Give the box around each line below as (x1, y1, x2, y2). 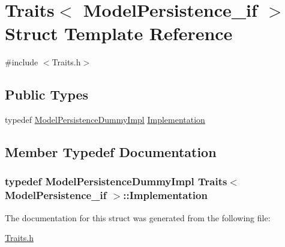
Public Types (5, 85, 89, 104)
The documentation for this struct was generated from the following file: (5, 211, 271, 224)
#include (5, 56, 38, 68)
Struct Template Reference (5, 21, 233, 46)
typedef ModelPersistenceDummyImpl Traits (5, 174, 227, 189)
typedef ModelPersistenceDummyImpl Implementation (5, 113, 205, 126)
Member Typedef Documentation (5, 143, 217, 161)
